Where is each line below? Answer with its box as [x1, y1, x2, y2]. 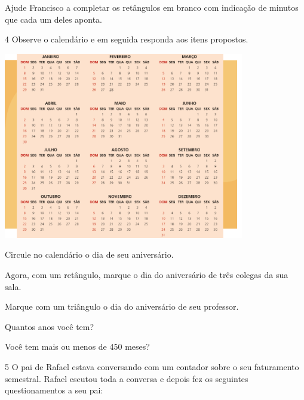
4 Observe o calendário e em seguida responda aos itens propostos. [5, 33, 248, 45]
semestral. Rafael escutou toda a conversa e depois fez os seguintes [5, 372, 248, 384]
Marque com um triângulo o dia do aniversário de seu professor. [5, 300, 239, 313]
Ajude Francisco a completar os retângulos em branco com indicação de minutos [5, 1, 299, 13]
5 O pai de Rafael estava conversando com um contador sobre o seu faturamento [5, 360, 299, 372]
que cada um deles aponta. [5, 13, 103, 25]
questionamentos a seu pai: [5, 384, 103, 396]
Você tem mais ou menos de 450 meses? [5, 340, 150, 353]
